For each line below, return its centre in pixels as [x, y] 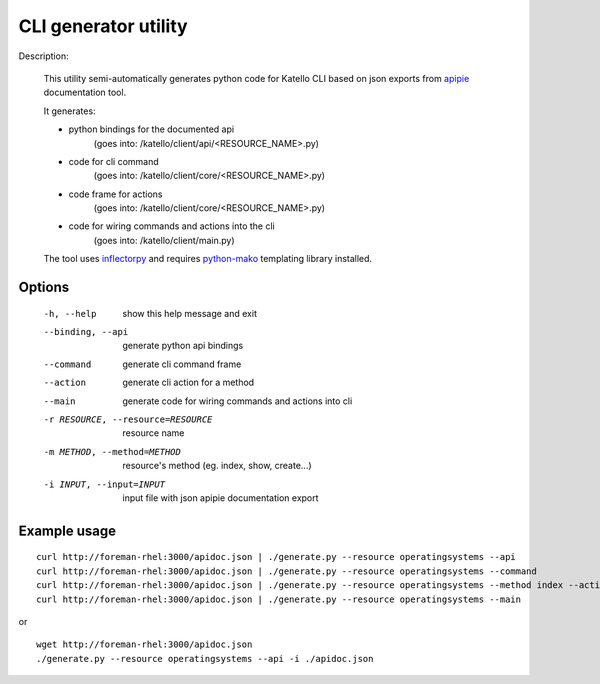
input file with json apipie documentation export [220, 497]
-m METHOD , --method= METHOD [112, 451]
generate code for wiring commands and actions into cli [237, 401]
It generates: [69, 111]
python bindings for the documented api [151, 129]
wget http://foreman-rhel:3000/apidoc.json [144, 644]
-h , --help [70, 313]
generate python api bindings [183, 346]
